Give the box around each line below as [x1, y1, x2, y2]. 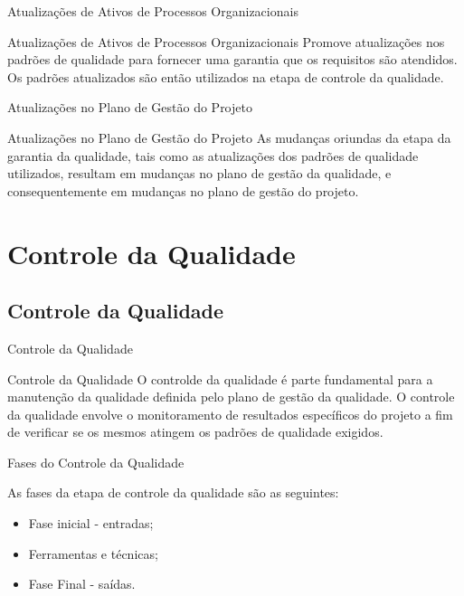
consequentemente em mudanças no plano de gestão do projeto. [7, 181, 359, 200]
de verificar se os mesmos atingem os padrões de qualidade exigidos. [7, 422, 384, 441]
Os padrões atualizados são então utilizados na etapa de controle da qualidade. [7, 67, 444, 86]
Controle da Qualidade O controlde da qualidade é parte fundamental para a [7, 369, 433, 388]
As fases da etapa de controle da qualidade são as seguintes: [7, 483, 339, 502]
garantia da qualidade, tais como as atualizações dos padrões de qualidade [7, 146, 419, 165]
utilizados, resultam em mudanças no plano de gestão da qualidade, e [7, 164, 392, 183]
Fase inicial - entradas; [28, 514, 154, 533]
